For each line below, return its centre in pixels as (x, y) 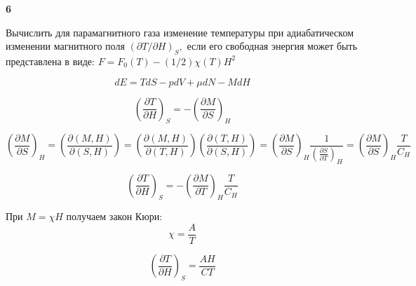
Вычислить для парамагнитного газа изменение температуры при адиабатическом (180, 32)
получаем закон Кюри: (114, 216)
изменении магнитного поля (65, 46)
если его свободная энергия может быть (272, 46)
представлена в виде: (50, 61)
